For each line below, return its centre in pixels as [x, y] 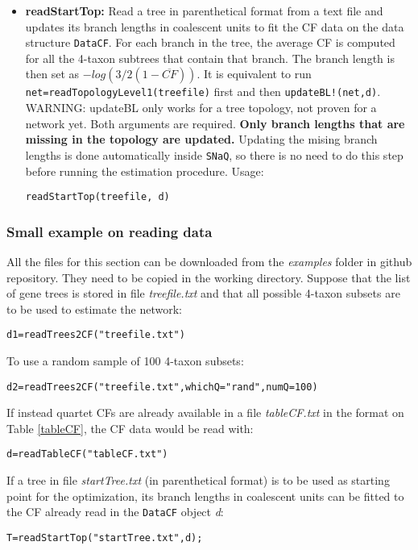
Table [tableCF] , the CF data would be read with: [130, 428]
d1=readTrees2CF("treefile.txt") [96, 335]
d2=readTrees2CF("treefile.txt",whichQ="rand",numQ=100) [162, 387]
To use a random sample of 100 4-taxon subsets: [125, 361]
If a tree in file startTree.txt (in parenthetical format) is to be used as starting [198, 480]
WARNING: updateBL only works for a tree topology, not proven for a [201, 108]
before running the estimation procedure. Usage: [145, 171]
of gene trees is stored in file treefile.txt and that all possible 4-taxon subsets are [203, 293]
